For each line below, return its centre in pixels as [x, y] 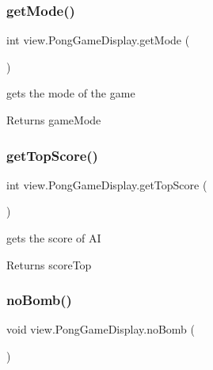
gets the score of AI [54, 238]
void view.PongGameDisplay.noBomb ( [101, 329]
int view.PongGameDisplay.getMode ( [98, 40]
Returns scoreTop [49, 264]
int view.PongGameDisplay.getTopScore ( [107, 184]
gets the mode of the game [71, 93]
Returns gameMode [54, 120]
